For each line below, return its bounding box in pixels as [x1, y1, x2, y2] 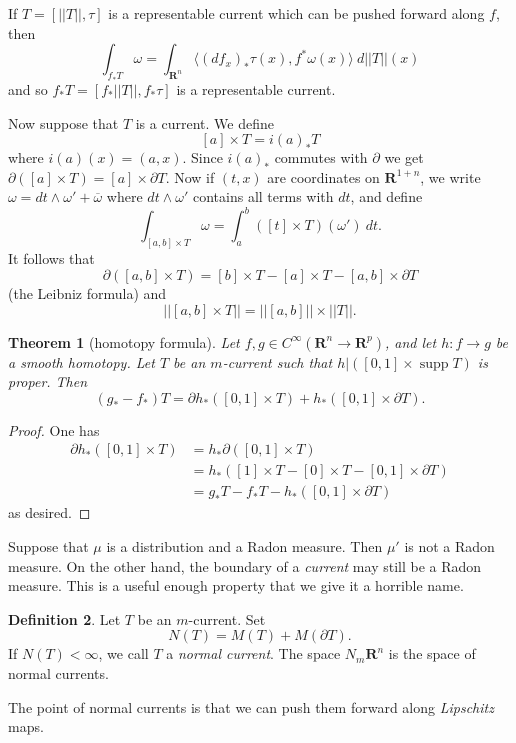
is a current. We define [135, 112, 274, 133]
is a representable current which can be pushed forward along [108, 3, 485, 23]
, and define [350, 186, 423, 207]
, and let [385, 331, 437, 352]
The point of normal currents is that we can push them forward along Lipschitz [8, 696, 494, 717]
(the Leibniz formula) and [8, 282, 167, 303]
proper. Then [8, 371, 88, 392]
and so [8, 78, 48, 99]
